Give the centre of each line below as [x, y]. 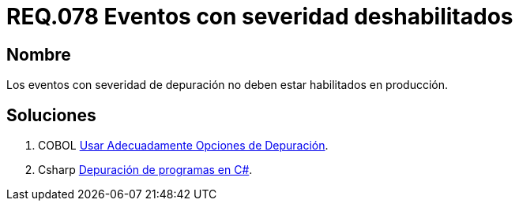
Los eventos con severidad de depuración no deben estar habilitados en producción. [228, 85]
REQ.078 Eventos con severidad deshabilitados [260, 17]
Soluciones [51, 115]
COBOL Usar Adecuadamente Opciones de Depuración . [183, 146]
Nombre [39, 54]
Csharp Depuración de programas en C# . [145, 170]
